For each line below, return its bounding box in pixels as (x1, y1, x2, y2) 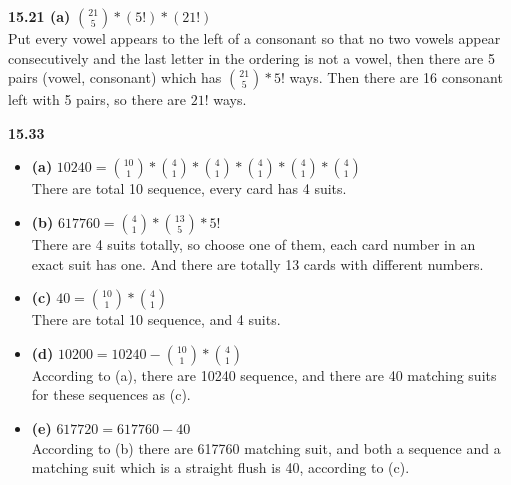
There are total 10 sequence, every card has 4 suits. (31, 178, 347, 199)
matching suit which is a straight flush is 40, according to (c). (31, 457, 410, 478)
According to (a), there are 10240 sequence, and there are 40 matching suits (31, 364, 497, 385)
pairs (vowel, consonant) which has (8, 67, 222, 88)
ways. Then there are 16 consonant (289, 67, 503, 88)
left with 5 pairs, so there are (8, 89, 186, 110)
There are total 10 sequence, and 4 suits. (31, 309, 281, 330)
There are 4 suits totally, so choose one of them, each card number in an (31, 233, 476, 254)
